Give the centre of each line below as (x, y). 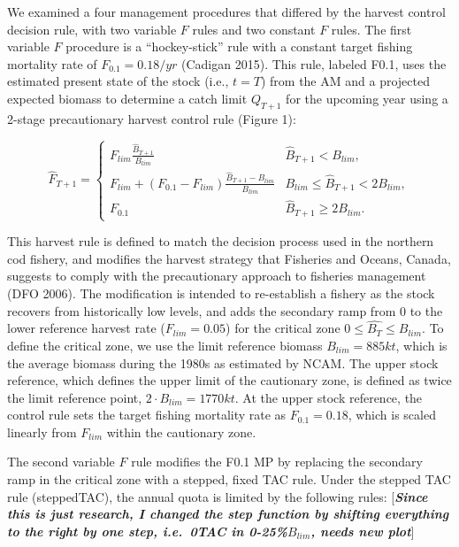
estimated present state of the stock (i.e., (118, 81)
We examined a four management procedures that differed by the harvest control (226, 12)
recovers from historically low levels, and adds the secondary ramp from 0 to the (225, 310)
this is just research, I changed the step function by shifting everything (228, 514)
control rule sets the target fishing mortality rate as (147, 415)
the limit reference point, (75, 397)
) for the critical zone (283, 328)
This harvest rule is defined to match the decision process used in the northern (221, 241)
